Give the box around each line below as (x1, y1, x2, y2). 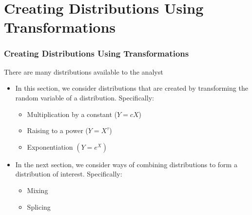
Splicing (27, 201, 51, 212)
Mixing (27, 185, 48, 195)
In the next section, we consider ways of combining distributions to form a (15, 159, 237, 169)
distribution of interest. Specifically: (15, 169, 122, 179)
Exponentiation (27, 141, 73, 152)
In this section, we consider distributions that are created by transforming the (15, 83, 248, 93)
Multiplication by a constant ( (27, 109, 117, 119)
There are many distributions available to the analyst (4, 66, 163, 77)
